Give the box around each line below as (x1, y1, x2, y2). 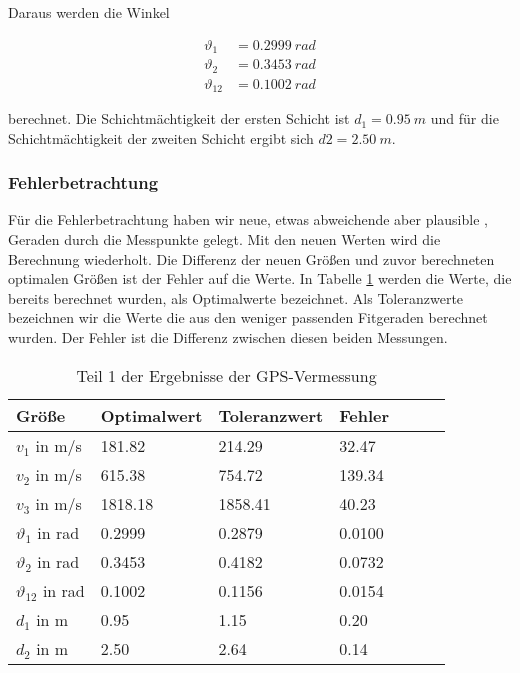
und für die (430, 108, 499, 129)
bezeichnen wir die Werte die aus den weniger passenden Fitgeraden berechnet (8, 307, 488, 328)
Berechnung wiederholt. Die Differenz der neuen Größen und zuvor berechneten (8, 248, 495, 269)
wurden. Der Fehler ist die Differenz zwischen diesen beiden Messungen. (8, 327, 448, 348)
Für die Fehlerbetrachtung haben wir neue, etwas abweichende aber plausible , (8, 209, 488, 230)
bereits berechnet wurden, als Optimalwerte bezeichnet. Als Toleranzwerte (8, 287, 464, 308)
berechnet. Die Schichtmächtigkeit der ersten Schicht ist (8, 108, 350, 129)
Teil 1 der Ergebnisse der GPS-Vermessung (76, 363, 377, 387)
